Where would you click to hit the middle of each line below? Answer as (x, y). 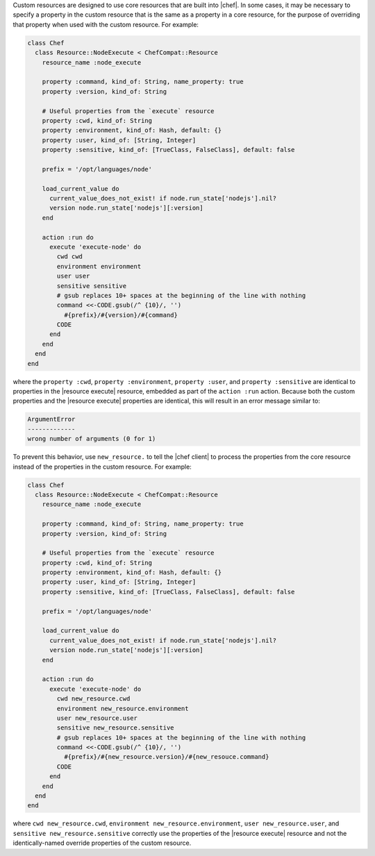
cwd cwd (70, 257)
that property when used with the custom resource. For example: (106, 24)
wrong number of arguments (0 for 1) (92, 439)
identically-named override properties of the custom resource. (102, 843)
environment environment (99, 266)
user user (73, 276)
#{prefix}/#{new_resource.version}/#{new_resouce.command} (166, 757)
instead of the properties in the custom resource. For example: (102, 467)
